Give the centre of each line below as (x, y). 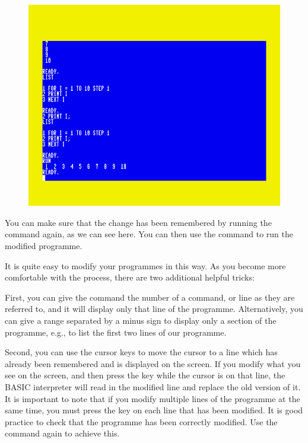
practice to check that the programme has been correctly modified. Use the (141, 421)
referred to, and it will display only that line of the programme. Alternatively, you (154, 309)
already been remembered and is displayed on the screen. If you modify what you (153, 363)
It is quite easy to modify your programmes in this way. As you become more (145, 265)
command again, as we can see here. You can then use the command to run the (149, 234)
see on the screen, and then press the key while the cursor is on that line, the (145, 375)
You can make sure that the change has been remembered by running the (138, 222)
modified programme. (44, 245)
